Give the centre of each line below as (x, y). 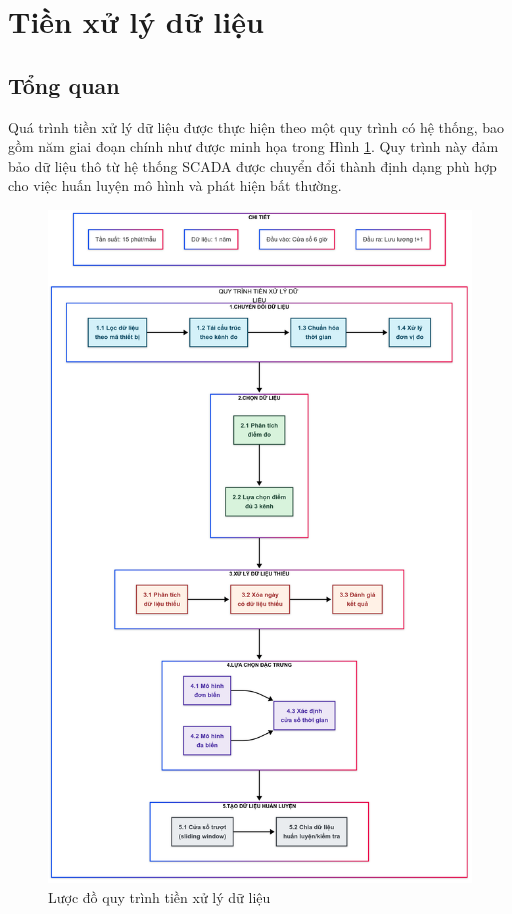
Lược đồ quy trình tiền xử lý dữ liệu (159, 896)
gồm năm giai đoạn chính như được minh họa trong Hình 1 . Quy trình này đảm (253, 146)
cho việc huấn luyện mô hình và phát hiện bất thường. (175, 185)
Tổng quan (64, 84)
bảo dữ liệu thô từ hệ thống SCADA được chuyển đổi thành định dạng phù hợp (252, 165)
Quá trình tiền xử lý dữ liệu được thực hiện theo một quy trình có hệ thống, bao (256, 126)
